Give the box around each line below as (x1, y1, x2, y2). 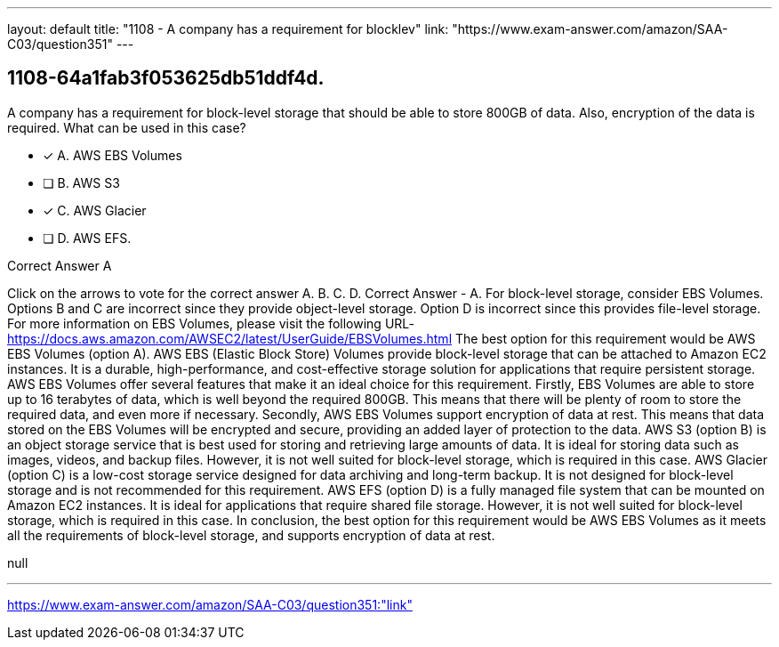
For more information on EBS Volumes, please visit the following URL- (7, 315, 414, 331)
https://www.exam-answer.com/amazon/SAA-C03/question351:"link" (7, 596, 413, 612)
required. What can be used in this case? (7, 119, 246, 135)
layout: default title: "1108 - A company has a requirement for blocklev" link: (7, 21, 449, 36)
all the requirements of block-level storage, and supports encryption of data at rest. (7, 527, 495, 543)
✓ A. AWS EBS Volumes (43, 147, 182, 163)
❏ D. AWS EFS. (43, 230, 132, 246)
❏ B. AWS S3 (43, 174, 120, 190)
